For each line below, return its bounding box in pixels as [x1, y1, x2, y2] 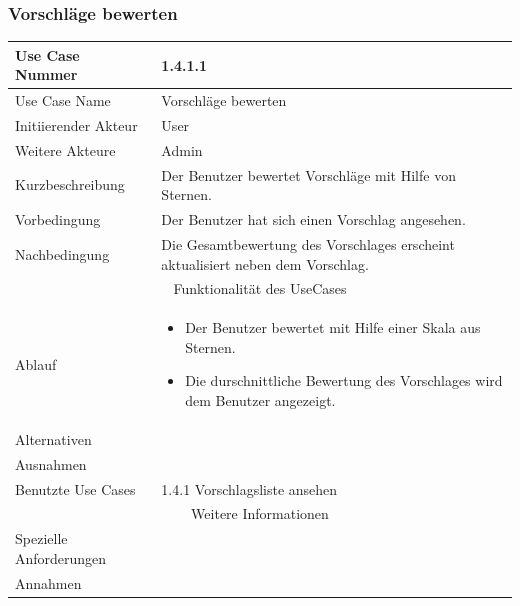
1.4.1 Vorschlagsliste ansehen [161, 478, 338, 499]
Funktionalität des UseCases [173, 278, 347, 299]
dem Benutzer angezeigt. [185, 390, 336, 411]
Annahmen [15, 572, 82, 593]
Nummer [15, 64, 78, 85]
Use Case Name [15, 90, 111, 111]
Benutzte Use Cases [15, 478, 136, 499]
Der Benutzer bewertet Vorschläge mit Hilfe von [161, 164, 456, 185]
